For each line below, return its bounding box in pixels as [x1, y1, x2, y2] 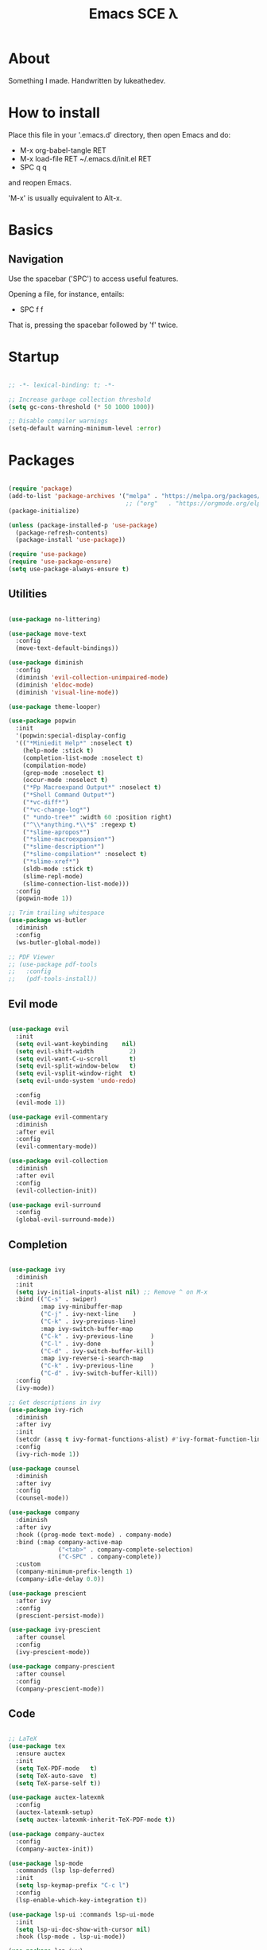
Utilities [8, 587, 48, 601]
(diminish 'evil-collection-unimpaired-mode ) [15, 673, 169, 681]
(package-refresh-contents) [15, 528, 109, 537]
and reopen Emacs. [8, 177, 72, 187]
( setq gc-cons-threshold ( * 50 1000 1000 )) [8, 403, 155, 411]
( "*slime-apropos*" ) [22, 828, 91, 836]
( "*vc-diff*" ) [22, 799, 69, 807]
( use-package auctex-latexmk [8, 1793, 105, 1802]
